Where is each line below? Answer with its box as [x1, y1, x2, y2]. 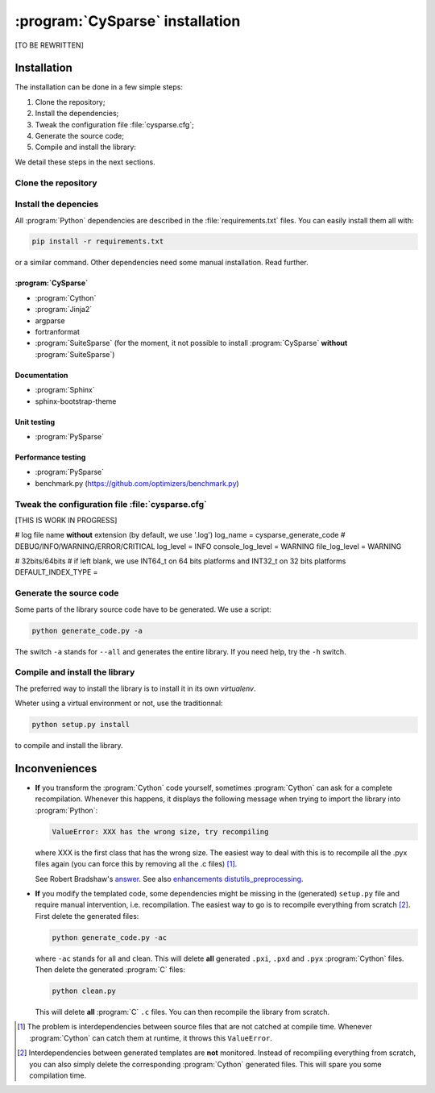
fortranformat [35, 327, 80, 337]
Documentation [14, 370, 68, 380]
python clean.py [52, 987, 117, 995]
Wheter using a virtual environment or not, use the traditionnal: [14, 698, 223, 709]
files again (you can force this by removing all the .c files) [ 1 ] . [35, 859, 238, 869]
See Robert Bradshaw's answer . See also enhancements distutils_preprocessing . [35, 874, 304, 883]
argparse [35, 315, 65, 326]
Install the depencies [14, 198, 99, 210]
